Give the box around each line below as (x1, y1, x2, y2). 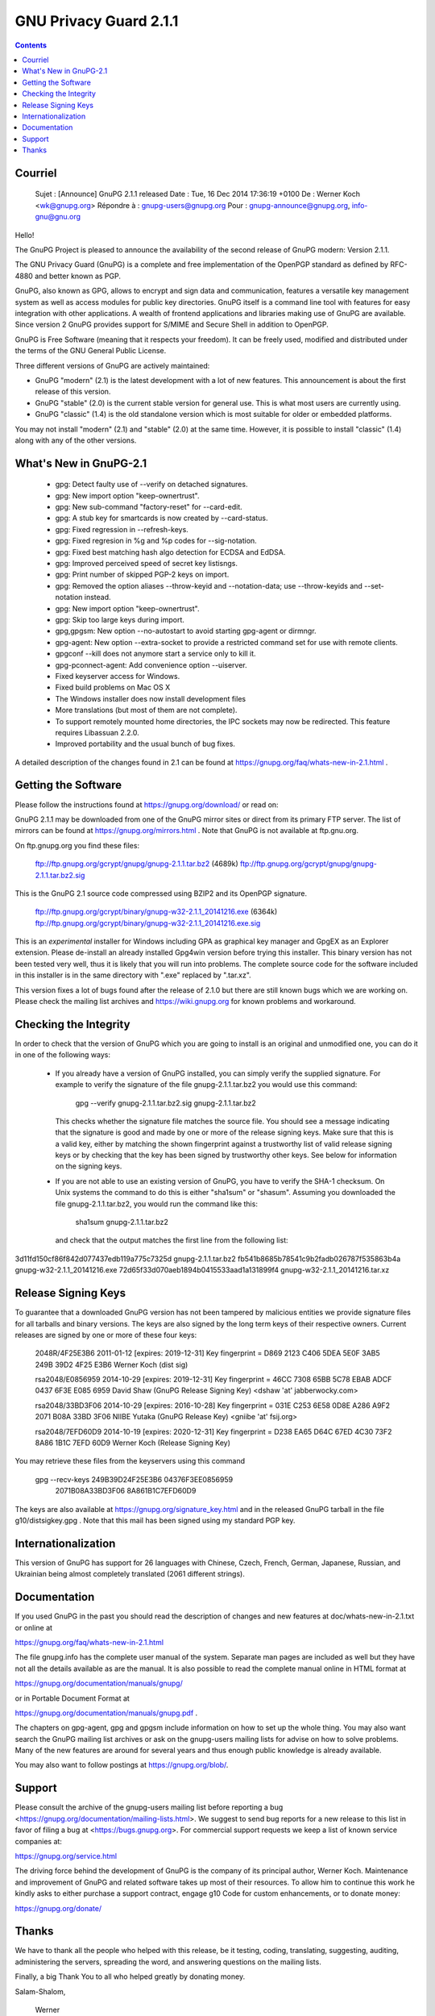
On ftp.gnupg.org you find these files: (14, 840, 140, 850)
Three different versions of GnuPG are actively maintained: (14, 360, 210, 370)
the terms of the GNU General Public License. (14, 346, 167, 356)
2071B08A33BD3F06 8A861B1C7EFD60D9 (55, 1486, 197, 1496)
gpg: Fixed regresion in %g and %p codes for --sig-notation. (55, 536, 257, 546)
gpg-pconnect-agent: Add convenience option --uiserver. (55, 660, 247, 669)
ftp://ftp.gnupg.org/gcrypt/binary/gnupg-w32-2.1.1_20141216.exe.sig (35, 918, 261, 927)
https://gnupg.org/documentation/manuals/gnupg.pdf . (14, 1708, 198, 1718)
